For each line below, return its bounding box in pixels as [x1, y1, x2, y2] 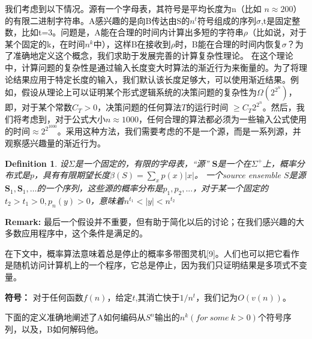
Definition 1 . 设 [5, 157, 68, 169]
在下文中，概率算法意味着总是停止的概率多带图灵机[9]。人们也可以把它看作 [5, 247, 299, 259]
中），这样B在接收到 [93, 37, 171, 50]
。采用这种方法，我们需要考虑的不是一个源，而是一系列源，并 [57, 125, 301, 137]
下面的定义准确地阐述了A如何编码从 [5, 311, 146, 323]
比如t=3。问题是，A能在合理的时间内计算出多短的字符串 [21, 26, 244, 38]
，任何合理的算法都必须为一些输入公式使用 [138, 112, 307, 125]
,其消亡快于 [135, 290, 180, 303]
